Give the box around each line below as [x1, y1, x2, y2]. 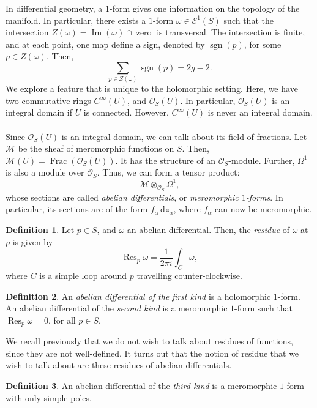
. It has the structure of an [115, 154, 216, 166]
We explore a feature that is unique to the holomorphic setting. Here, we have [6, 82, 298, 95]
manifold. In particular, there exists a [6, 13, 146, 26]
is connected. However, [83, 106, 169, 119]
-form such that [234, 302, 293, 314]
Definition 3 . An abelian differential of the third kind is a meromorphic [6, 379, 277, 391]
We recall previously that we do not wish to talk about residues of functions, [6, 335, 293, 347]
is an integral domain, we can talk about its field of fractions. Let [61, 130, 307, 143]
